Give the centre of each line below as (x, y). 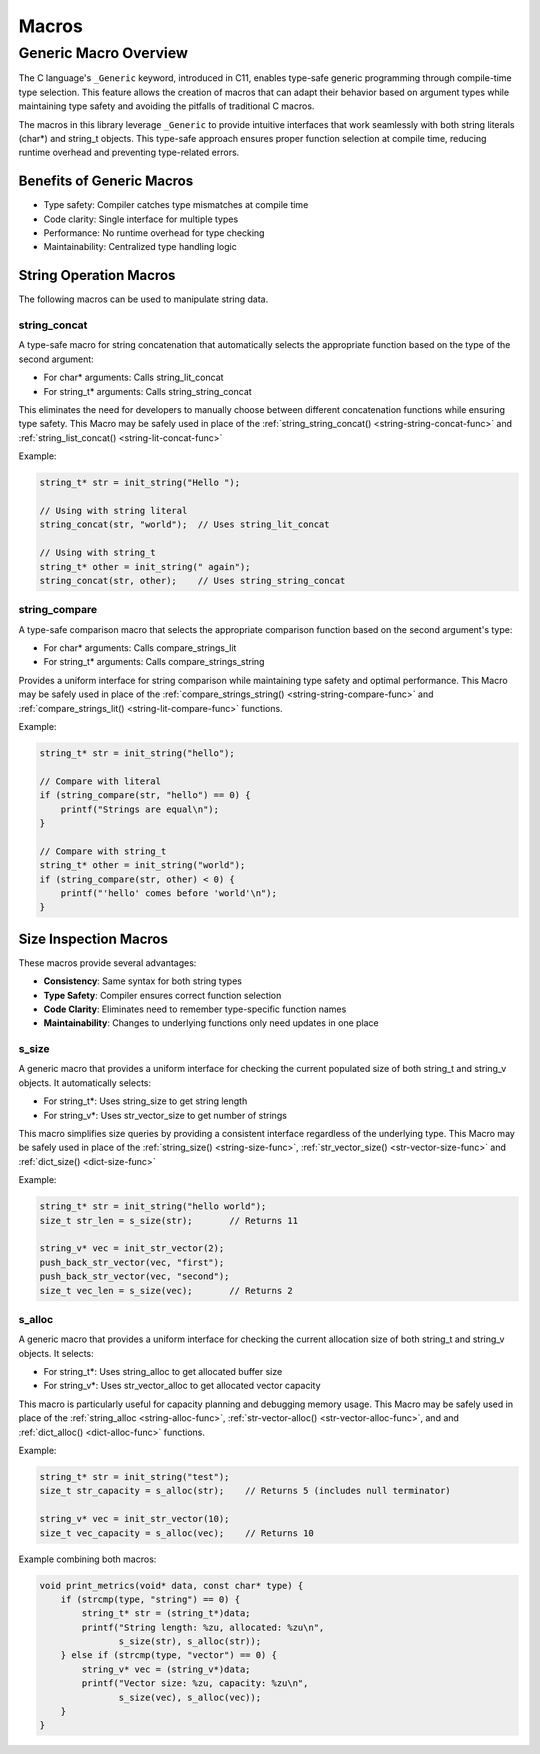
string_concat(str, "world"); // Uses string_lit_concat (184, 524)
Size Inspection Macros (93, 938)
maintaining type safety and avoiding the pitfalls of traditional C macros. (166, 106)
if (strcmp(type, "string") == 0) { (150, 1599)
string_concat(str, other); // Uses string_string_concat (192, 580)
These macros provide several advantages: (107, 962)
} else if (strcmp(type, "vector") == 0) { (168, 1655)
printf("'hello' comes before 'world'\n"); (168, 893)
